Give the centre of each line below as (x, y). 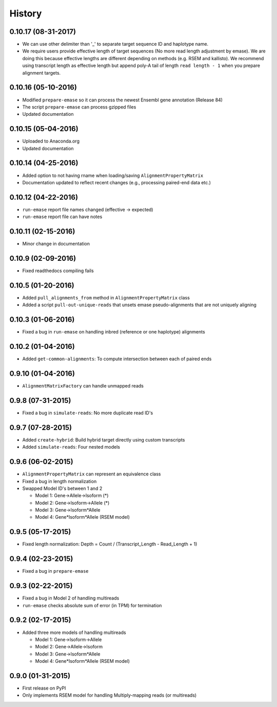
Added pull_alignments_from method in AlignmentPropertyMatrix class (106, 297)
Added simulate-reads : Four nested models (71, 447)
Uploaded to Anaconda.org (51, 141)
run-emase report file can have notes (62, 217)
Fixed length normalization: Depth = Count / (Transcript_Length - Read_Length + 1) (110, 544)
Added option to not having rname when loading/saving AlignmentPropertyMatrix (113, 175)
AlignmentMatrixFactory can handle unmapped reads (83, 386)
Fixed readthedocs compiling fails (58, 271)
